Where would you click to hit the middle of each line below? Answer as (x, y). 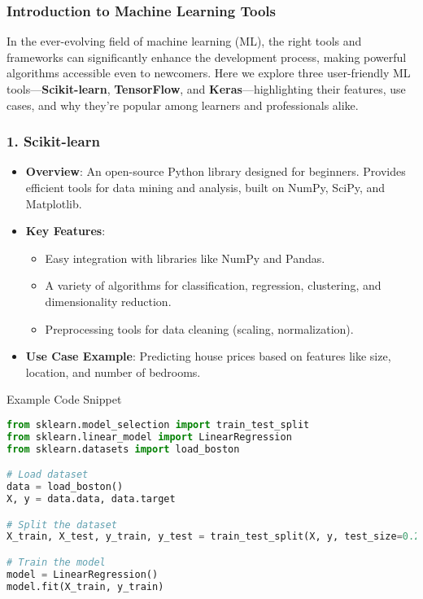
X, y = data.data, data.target (91, 498)
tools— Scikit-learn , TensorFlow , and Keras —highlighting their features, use (206, 89)
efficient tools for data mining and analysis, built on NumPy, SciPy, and (205, 187)
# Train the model (56, 562)
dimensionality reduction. (108, 301)
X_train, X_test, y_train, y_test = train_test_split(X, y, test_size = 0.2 (214, 537)
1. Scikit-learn (53, 141)
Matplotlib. (54, 203)
